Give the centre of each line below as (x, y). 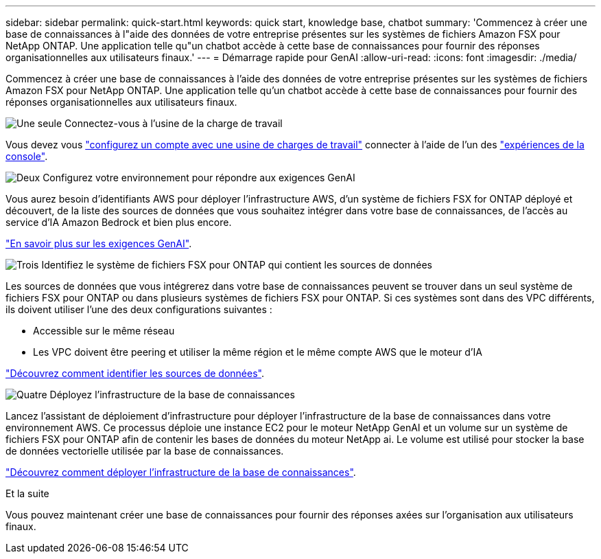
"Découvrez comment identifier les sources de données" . (135, 373)
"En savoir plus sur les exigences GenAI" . (99, 243)
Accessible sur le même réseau (104, 331)
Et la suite (27, 493)
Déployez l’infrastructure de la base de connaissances (172, 395)
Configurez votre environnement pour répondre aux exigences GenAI (199, 178)
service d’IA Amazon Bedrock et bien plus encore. (119, 222)
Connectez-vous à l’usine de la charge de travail (174, 123)
